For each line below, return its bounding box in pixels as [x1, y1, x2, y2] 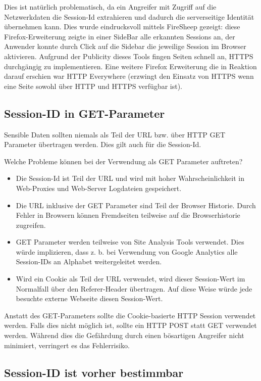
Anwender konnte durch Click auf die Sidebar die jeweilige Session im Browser [4, 41, 246, 52]
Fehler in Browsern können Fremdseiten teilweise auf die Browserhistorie [16, 210, 240, 220]
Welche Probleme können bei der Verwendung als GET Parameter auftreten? [4, 156, 243, 166]
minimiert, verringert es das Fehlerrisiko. [4, 340, 130, 350]
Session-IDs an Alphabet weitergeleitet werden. [16, 256, 162, 267]
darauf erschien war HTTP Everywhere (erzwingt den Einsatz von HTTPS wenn [4, 71, 254, 81]
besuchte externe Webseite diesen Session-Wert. [16, 293, 163, 304]
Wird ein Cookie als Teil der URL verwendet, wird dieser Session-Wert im [16, 273, 245, 284]
